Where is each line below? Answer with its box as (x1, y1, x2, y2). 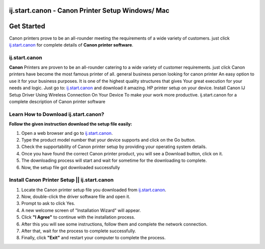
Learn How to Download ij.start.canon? (9, 111, 105, 118)
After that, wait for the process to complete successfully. (21, 228, 136, 234)
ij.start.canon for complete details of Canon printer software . (9, 42, 133, 48)
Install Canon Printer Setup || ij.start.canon (9, 176, 114, 183)
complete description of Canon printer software (9, 99, 106, 105)
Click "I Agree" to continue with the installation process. (21, 214, 135, 220)
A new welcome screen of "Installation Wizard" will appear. (21, 207, 141, 213)
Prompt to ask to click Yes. (21, 200, 76, 206)
